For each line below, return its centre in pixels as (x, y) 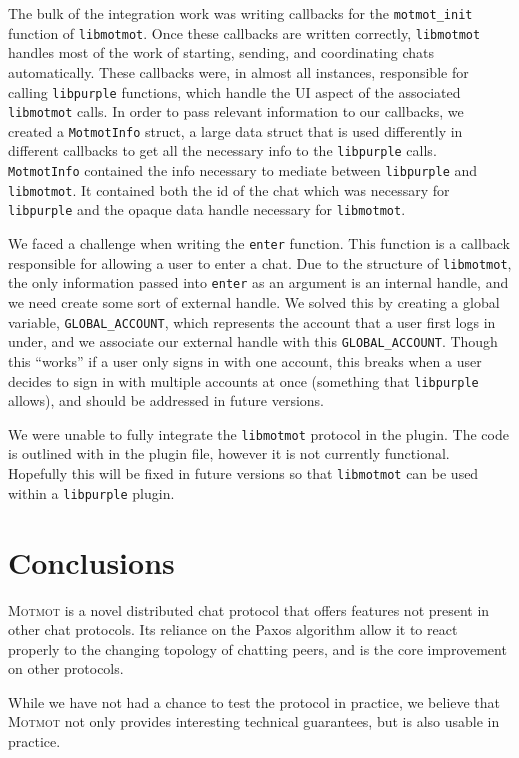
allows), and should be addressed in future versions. (166, 400)
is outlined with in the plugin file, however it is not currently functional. (229, 453)
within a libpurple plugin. (91, 492)
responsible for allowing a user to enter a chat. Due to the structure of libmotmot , (260, 262)
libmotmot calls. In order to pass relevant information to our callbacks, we (236, 111)
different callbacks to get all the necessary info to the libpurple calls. (222, 150)
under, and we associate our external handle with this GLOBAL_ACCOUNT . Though (253, 341)
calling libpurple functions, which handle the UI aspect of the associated (234, 91)
